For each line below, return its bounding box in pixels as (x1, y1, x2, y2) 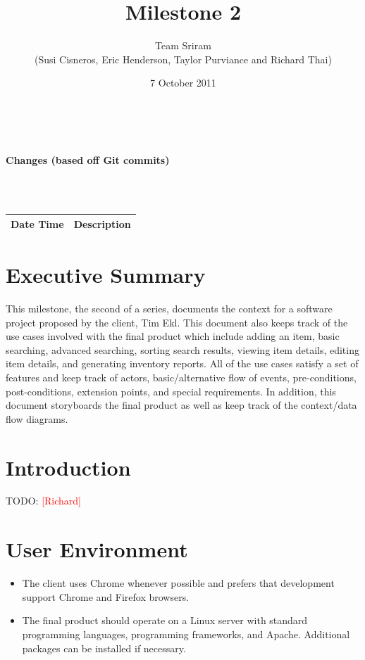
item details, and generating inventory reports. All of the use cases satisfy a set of (6, 356, 359, 371)
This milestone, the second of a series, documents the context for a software (6, 301, 333, 315)
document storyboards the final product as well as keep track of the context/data (6, 398, 357, 412)
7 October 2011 (150, 75, 216, 90)
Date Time (11, 216, 64, 231)
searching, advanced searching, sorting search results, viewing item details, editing (6, 342, 359, 357)
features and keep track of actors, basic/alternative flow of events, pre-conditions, (6, 369, 357, 384)
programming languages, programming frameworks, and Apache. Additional (22, 626, 350, 641)
